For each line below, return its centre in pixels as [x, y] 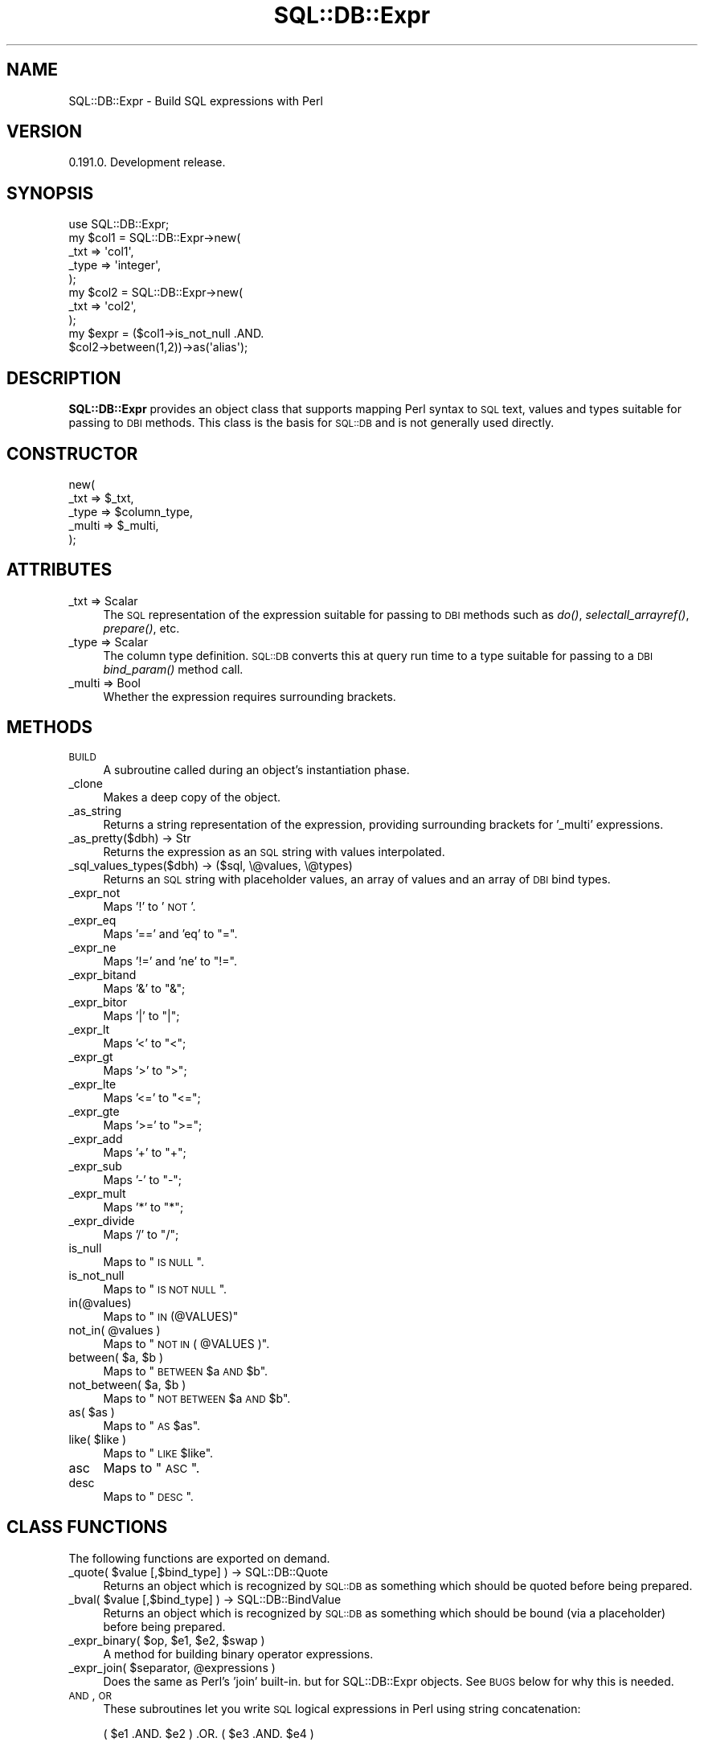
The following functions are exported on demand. [199, 1558]
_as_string [95, 810]
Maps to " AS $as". [152, 1425]
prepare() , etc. [141, 628]
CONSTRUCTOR [72, 453]
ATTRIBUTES [59, 570]
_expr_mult [97, 1193]
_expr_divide [102, 1220]
